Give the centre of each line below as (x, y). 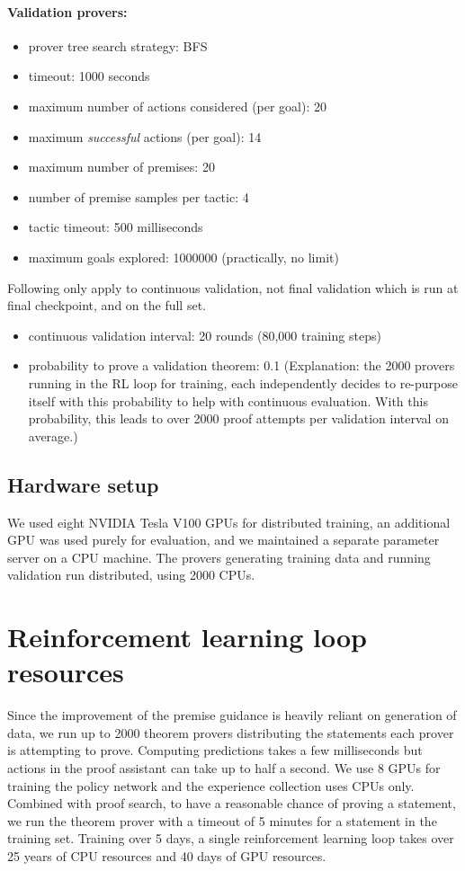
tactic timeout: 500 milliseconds (116, 227)
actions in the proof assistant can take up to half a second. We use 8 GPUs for (224, 767)
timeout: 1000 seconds (89, 76)
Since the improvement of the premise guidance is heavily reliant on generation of (232, 715)
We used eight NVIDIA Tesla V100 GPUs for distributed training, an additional (229, 522)
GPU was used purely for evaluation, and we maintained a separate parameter (224, 540)
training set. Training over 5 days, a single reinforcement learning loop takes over (231, 838)
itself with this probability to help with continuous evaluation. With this (228, 400)
